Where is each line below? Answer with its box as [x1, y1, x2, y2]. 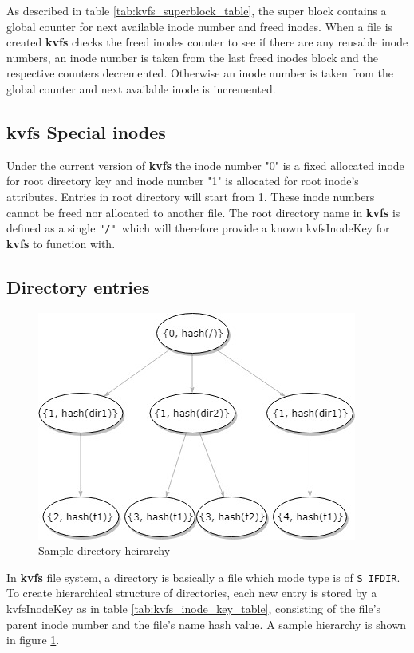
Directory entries [6, 274, 150, 299]
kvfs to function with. [6, 235, 116, 251]
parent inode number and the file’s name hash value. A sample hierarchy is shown [6, 615, 407, 632]
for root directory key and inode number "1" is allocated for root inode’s [6, 172, 359, 189]
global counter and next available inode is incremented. [6, 80, 276, 97]
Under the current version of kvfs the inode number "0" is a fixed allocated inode [6, 156, 404, 173]
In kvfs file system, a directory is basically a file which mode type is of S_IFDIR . [6, 568, 400, 585]
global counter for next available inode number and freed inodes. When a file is [6, 18, 393, 34]
